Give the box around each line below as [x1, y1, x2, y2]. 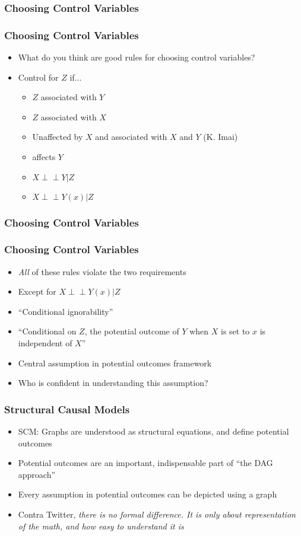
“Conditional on [18, 325, 77, 337]
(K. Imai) [203, 130, 238, 143]
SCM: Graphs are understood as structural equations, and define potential [18, 425, 289, 438]
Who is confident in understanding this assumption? [18, 377, 208, 389]
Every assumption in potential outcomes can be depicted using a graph [18, 488, 277, 500]
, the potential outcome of [84, 325, 179, 337]
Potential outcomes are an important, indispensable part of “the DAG [18, 457, 273, 469]
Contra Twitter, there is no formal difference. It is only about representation [18, 508, 296, 521]
